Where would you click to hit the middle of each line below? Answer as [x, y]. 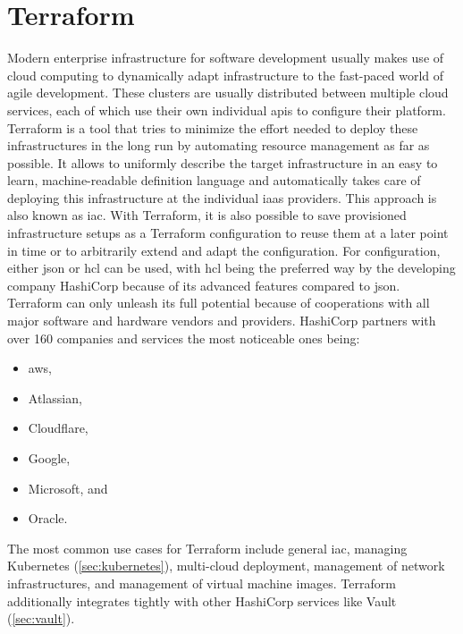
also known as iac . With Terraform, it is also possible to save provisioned [207, 215]
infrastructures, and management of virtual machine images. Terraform [202, 583]
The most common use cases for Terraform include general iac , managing [207, 548]
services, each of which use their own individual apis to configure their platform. [227, 110]
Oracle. [48, 518]
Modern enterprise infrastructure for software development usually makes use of [226, 58]
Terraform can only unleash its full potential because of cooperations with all [219, 303]
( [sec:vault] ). [41, 618]
